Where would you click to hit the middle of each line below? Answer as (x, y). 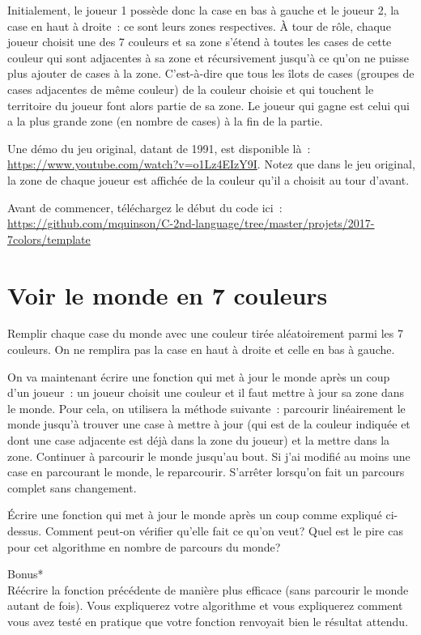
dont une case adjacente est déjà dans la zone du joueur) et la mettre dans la (199, 440)
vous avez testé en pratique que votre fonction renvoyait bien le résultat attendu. (208, 621)
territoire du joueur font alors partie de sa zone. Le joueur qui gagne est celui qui (208, 105)
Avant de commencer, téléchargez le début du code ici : (145, 207)
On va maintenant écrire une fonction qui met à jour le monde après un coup (199, 376)
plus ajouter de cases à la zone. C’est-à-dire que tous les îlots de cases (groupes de (211, 73)
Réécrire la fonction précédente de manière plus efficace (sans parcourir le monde (208, 589)
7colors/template (49, 239)
